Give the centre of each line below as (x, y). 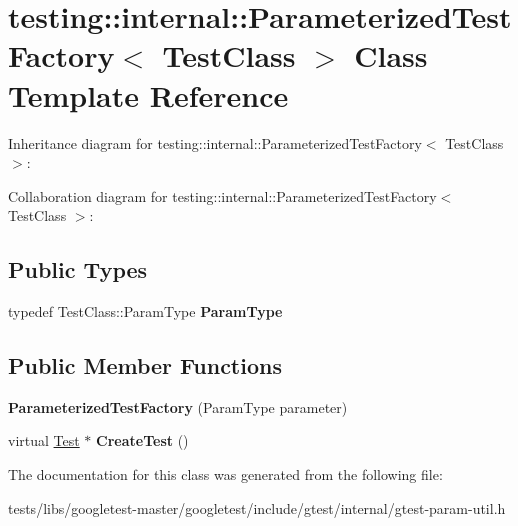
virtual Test (44, 440)
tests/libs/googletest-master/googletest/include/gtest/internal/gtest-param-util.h (257, 507)
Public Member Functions (145, 365)
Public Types (78, 269)
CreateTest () (142, 440)
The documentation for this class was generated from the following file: (225, 474)
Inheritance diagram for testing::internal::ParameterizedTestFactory (215, 142)
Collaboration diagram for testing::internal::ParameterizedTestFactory (222, 195)
